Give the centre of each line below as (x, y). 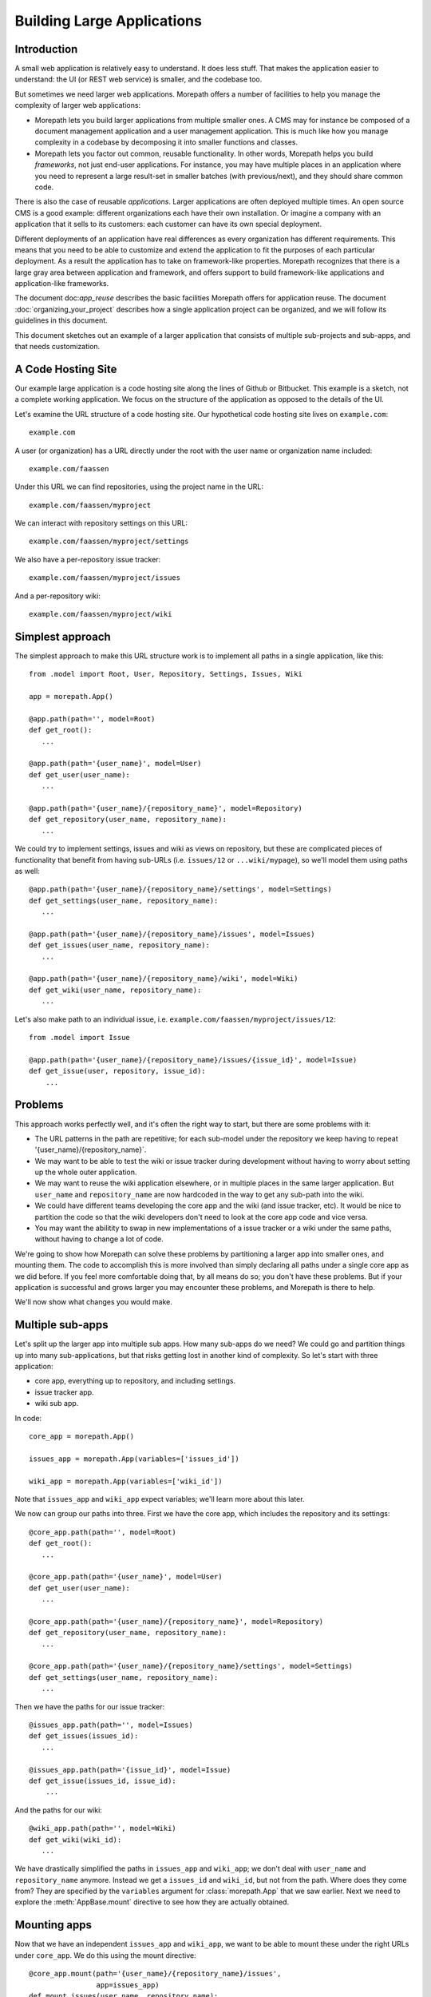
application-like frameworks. (62, 284)
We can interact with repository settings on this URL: (101, 523)
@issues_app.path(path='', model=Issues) (111, 1725)
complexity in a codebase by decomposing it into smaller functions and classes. (166, 142)
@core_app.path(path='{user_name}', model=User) (126, 1577)
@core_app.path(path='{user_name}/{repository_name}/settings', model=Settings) (191, 1666)
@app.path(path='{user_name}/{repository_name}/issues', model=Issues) (172, 934)
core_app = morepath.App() (82, 1437)
